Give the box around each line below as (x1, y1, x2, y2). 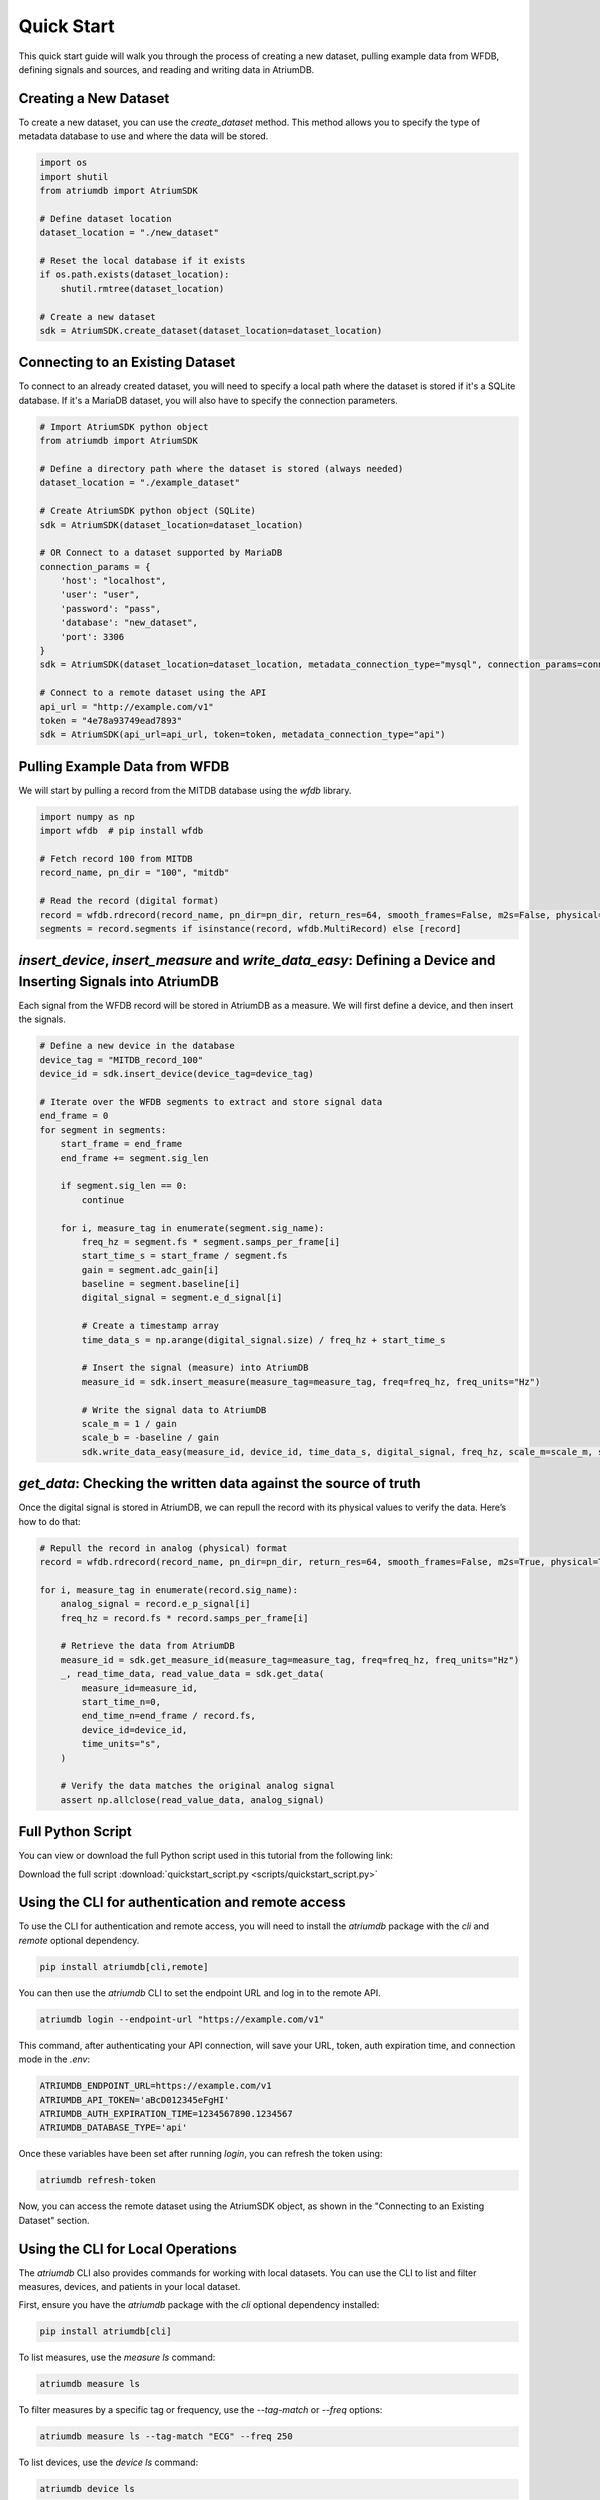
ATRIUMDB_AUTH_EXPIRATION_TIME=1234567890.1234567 (39, 2108, 294, 2119)
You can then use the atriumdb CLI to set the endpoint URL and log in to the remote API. (18, 1986, 382, 1999)
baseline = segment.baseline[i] (81, 1278, 240, 1290)
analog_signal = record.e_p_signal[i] (60, 1598, 251, 1610)
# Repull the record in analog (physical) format (39, 1542, 288, 1554)
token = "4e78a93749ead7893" (39, 715, 183, 726)
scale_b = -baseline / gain (81, 1432, 220, 1444)
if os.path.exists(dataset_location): (39, 269, 230, 280)
